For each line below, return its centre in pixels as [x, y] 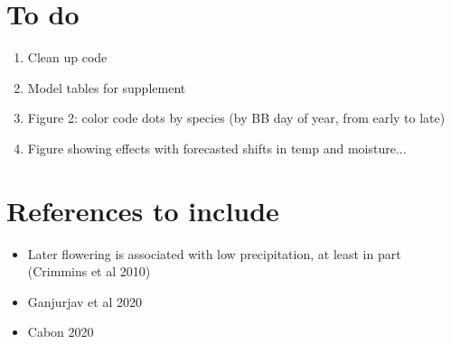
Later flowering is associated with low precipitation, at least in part [214, 253]
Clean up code [67, 57]
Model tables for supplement [107, 87]
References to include [143, 210]
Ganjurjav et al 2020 [85, 301]
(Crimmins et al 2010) [89, 271]
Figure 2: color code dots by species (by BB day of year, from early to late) [236, 118]
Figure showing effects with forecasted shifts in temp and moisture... [217, 148]
